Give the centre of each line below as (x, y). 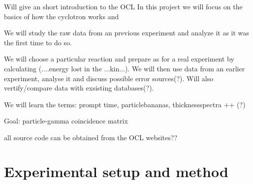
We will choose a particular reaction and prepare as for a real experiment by (119, 59)
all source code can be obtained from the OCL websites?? (91, 137)
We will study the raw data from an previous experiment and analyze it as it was (126, 33)
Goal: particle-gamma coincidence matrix (66, 121)
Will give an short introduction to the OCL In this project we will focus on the (123, 6)
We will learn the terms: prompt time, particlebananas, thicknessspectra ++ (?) (125, 104)
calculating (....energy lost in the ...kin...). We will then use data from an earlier (125, 68)
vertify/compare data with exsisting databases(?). (79, 88)
